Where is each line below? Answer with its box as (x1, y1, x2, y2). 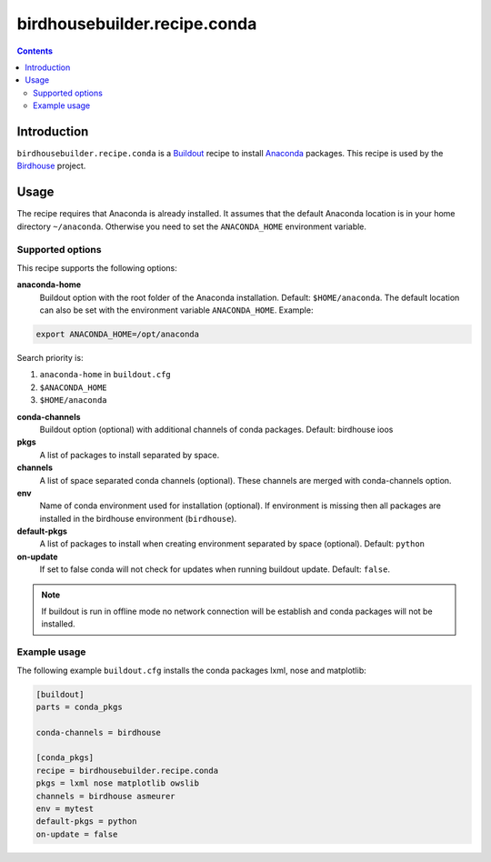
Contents (16, 45, 54, 56)
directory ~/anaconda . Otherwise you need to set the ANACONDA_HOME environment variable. (16, 221, 367, 232)
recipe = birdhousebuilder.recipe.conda (35, 765, 218, 776)
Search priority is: (16, 352, 84, 363)
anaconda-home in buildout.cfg (39, 369, 172, 380)
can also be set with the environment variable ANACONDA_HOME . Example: (39, 305, 314, 316)
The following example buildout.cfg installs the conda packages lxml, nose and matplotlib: (16, 665, 367, 676)
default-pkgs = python (35, 817, 137, 827)
